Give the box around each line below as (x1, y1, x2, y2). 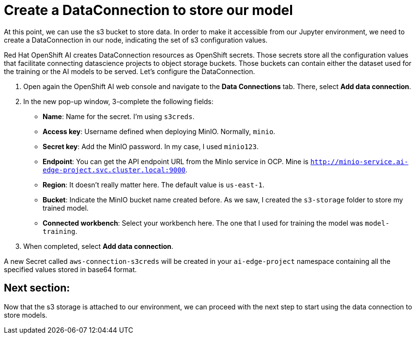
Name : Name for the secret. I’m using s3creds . (43, 112, 195, 121)
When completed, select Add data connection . (23, 242, 173, 250)
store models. (4, 310, 47, 319)
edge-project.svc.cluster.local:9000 (43, 166, 186, 174)
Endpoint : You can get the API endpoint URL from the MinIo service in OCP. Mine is (43, 157, 308, 166)
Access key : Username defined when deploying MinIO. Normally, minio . (43, 127, 276, 136)
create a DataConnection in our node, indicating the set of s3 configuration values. (4, 35, 268, 44)
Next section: (4, 282, 70, 294)
